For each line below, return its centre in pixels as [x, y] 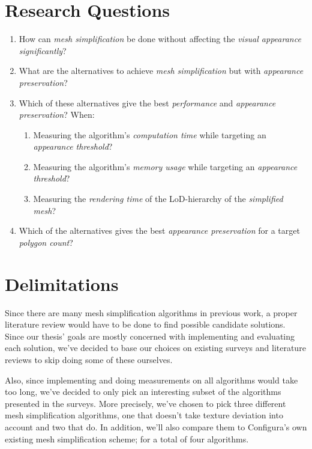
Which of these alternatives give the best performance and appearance [147, 102]
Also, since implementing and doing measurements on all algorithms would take [151, 380]
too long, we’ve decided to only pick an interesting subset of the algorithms [143, 392]
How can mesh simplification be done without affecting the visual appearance [160, 39]
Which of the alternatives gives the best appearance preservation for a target [159, 231]
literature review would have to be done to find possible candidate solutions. [145, 324]
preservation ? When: [57, 115]
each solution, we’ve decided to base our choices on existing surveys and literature [155, 348]
